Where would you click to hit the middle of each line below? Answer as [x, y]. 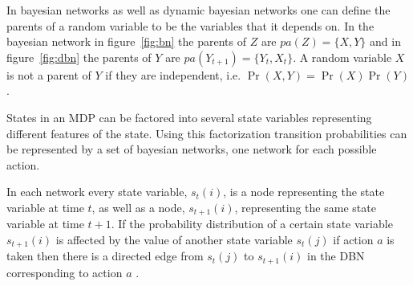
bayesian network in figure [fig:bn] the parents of [126, 41]
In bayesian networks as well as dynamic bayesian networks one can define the [198, 10]
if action [353, 239]
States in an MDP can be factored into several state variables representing [189, 117]
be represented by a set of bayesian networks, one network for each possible [192, 149]
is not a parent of [49, 74]
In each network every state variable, [97, 192]
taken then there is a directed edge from [105, 256]
